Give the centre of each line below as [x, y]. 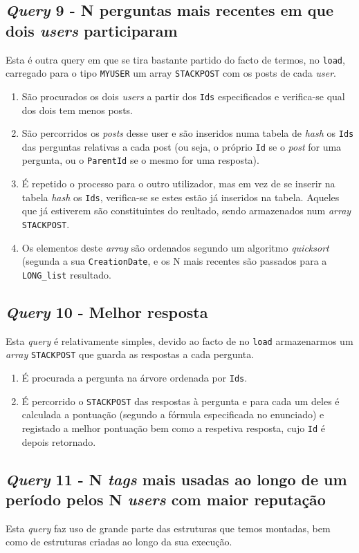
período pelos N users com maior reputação [166, 499]
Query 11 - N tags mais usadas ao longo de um [176, 479]
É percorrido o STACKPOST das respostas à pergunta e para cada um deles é [181, 401]
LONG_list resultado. [66, 274]
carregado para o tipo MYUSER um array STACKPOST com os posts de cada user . [171, 73]
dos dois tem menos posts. [77, 110]
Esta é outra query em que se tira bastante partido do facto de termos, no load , [175, 59]
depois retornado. [59, 441]
